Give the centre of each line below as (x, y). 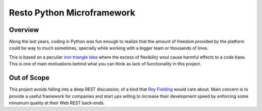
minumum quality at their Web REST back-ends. (57, 103)
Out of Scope (29, 78)
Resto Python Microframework (72, 13)
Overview (24, 30)
